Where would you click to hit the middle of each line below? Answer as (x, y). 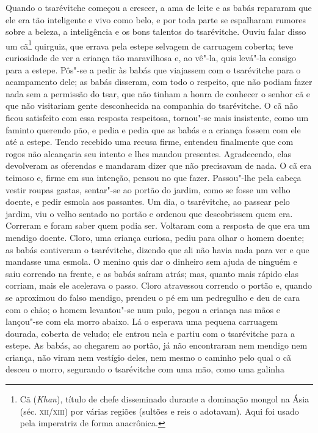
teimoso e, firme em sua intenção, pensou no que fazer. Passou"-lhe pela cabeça (154, 177)
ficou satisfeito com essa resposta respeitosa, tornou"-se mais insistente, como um (157, 117)
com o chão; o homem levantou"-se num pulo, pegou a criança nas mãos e (143, 309)
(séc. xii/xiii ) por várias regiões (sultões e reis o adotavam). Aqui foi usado (159, 411)
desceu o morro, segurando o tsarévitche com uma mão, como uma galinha (145, 369)
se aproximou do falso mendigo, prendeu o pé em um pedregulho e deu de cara (153, 297)
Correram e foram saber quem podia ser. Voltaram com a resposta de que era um (158, 225)
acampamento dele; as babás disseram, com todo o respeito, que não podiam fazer (159, 82)
